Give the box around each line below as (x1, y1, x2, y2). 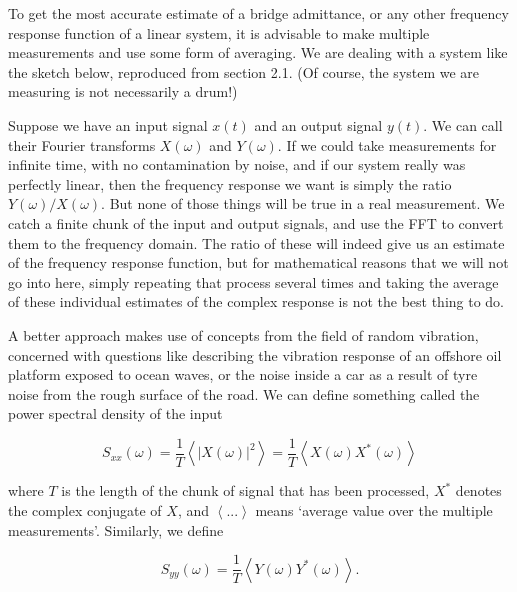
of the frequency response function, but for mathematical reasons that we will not (8, 252, 509, 273)
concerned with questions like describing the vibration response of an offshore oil (8, 344, 502, 365)
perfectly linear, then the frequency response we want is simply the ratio (8, 173, 452, 194)
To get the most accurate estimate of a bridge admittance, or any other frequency (8, 3, 509, 23)
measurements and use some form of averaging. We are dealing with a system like (8, 42, 508, 63)
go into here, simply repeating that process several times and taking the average (8, 271, 499, 292)
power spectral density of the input (8, 403, 223, 424)
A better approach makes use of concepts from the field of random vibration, (8, 324, 479, 345)
